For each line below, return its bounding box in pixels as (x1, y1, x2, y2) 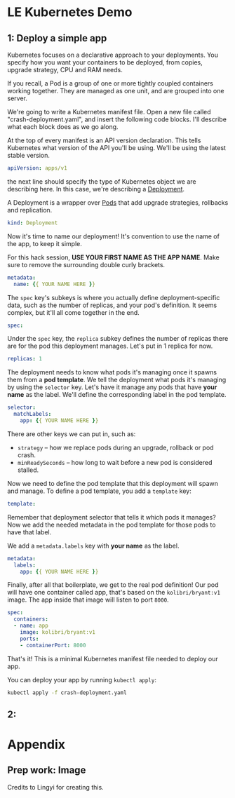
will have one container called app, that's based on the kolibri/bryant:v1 (7, 588, 221, 597)
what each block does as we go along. (7, 123, 119, 130)
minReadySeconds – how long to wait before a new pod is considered (17, 458, 213, 466)
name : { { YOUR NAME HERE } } (13, 280, 96, 288)
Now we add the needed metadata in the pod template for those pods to (7, 520, 216, 529)
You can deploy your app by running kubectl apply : (7, 675, 156, 684)
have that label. (7, 527, 52, 536)
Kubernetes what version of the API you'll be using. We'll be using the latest (7, 144, 227, 151)
